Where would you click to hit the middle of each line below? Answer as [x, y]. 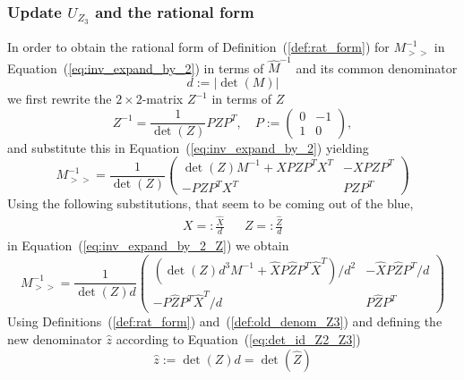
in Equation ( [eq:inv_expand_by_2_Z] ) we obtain [148, 245]
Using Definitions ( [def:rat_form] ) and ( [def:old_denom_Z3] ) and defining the [225, 321]
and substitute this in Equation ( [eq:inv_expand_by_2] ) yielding [188, 147]
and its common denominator [377, 68]
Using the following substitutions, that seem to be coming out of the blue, [211, 203]
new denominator [55, 338]
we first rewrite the [60, 99]
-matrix [163, 99]
